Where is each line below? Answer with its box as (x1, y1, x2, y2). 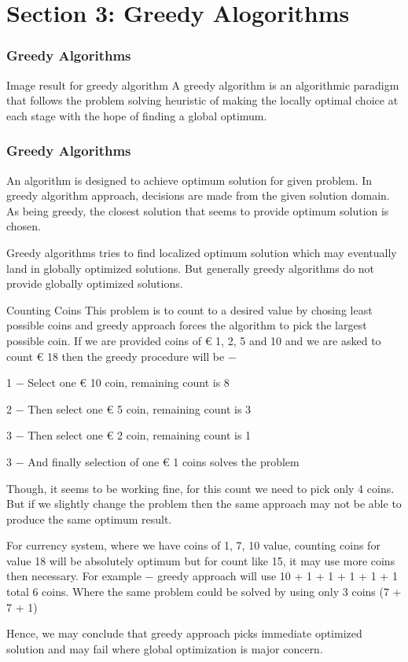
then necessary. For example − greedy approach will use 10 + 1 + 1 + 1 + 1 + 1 (6, 568, 398, 584)
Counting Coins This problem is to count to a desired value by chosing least (6, 301, 373, 318)
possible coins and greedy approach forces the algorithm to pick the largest (6, 317, 367, 333)
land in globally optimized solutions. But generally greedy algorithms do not (6, 259, 375, 276)
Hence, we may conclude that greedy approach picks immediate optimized (6, 625, 362, 642)
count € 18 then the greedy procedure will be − (6, 348, 237, 364)
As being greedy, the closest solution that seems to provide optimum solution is (6, 202, 389, 219)
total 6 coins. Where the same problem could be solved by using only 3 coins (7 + (6, 583, 402, 600)
